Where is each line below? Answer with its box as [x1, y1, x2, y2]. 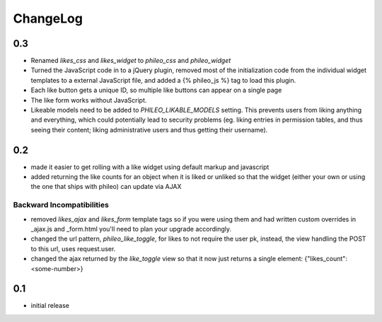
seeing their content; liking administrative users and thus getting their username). [30, 125, 268, 134]
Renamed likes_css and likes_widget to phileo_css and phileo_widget [30, 57, 231, 65]
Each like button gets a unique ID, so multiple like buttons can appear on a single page [30, 86, 282, 95]
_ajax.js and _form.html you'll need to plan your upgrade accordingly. [30, 225, 231, 234]
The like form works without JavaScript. [30, 96, 147, 104]
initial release [30, 301, 70, 310]
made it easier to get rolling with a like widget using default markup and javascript [30, 163, 270, 171]
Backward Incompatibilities [13, 200, 109, 210]
